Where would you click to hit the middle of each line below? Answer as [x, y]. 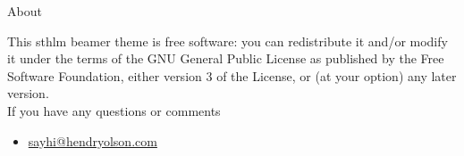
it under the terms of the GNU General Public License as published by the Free [226, 58]
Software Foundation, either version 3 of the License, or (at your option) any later [232, 75]
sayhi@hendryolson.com [93, 140]
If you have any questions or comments [114, 110]
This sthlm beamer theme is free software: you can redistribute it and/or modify [228, 41]
